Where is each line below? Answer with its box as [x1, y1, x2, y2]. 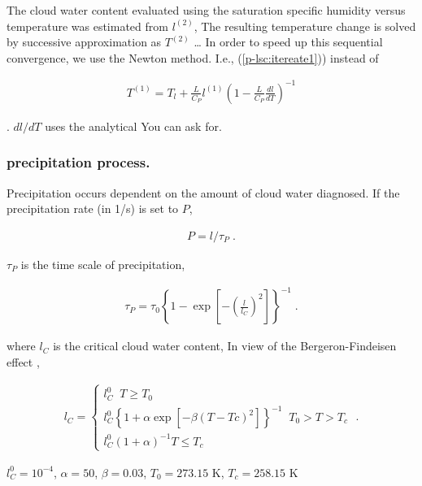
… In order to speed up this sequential [194, 33, 383, 50]
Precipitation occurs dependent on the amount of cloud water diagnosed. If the [7, 184, 400, 201]
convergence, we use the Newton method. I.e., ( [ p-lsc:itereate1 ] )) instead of [7, 49, 379, 66]
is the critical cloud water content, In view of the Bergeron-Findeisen [53, 337, 397, 354]
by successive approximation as [7, 33, 162, 50]
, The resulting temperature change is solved [194, 17, 416, 34]
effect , [7, 353, 40, 370]
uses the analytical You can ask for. [45, 117, 222, 134]
